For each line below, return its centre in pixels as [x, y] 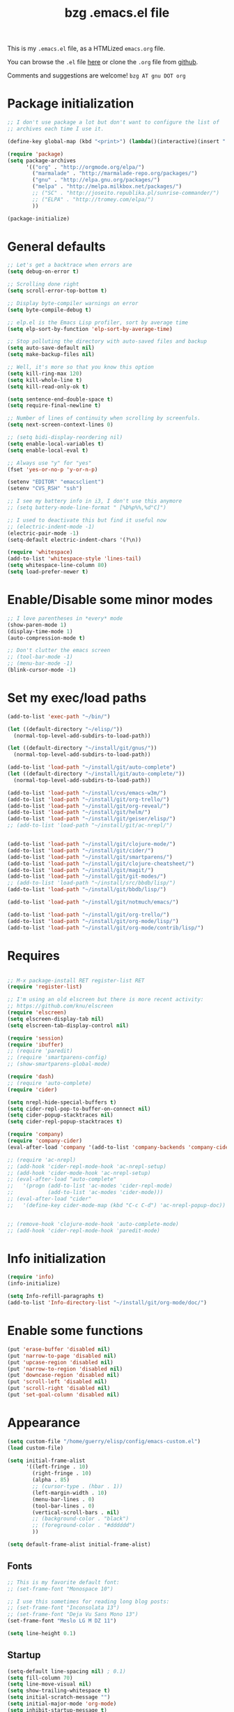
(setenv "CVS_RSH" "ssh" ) [45, 489]
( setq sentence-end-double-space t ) [60, 399]
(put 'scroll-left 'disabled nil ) [57, 1382]
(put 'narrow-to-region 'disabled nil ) [65, 1369]
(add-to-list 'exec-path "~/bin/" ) [59, 716]
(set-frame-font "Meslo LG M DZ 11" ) [62, 1621]
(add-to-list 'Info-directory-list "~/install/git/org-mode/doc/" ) [107, 1303]
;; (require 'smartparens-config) [57, 1058]
